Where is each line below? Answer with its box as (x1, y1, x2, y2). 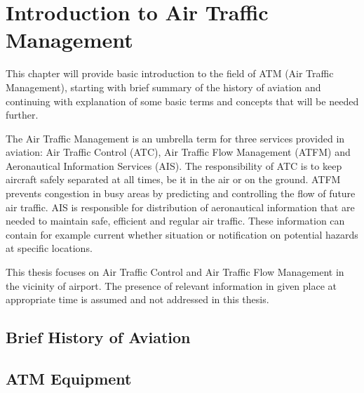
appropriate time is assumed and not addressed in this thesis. (6, 292, 269, 307)
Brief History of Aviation (6, 326, 191, 348)
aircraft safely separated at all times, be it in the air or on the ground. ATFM (6, 172, 341, 187)
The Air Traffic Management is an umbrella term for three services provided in (6, 131, 345, 145)
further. (6, 107, 39, 122)
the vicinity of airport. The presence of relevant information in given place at (6, 278, 337, 293)
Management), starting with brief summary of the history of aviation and (6, 79, 321, 94)
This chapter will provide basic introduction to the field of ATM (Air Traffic (6, 66, 334, 81)
